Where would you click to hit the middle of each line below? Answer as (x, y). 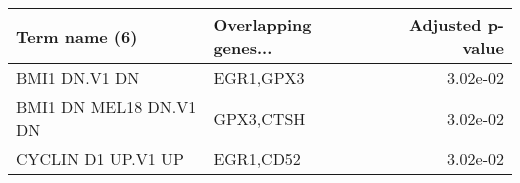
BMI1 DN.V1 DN (78, 77)
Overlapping (262, 24)
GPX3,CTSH (259, 118)
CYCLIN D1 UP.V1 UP (100, 158)
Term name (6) (77, 36)
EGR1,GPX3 (259, 77)
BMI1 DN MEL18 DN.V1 (106, 106)
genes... (243, 47)
